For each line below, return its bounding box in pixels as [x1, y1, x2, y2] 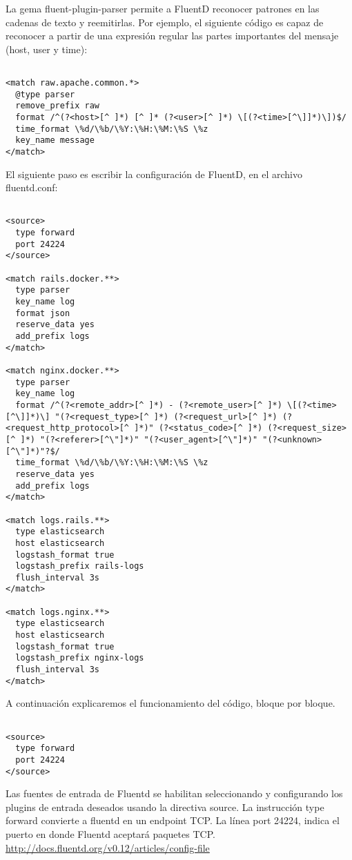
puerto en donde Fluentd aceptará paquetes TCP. [6, 827, 215, 841]
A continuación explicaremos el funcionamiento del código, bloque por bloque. [6, 696, 335, 710]
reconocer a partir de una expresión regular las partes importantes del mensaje [6, 28, 339, 43]
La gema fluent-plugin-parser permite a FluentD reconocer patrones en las [6, 1, 320, 15]
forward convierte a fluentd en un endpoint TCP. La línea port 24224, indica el [6, 813, 340, 828]
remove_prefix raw [15, 101, 100, 111]
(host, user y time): [6, 41, 88, 56]
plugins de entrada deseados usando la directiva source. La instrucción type [6, 799, 324, 814]
